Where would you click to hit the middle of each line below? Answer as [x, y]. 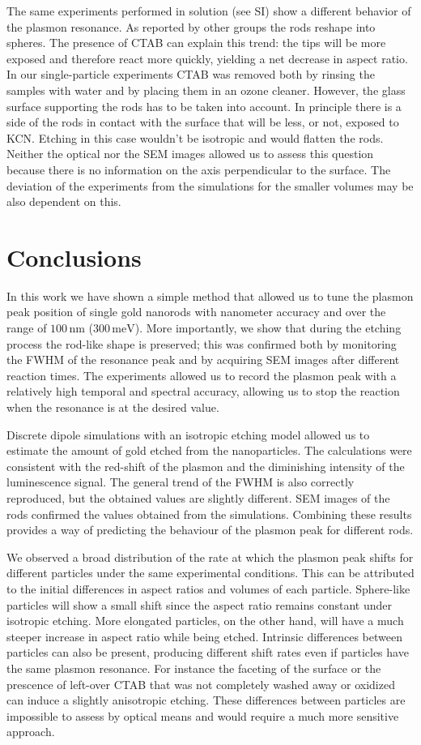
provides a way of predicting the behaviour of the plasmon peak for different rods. [210, 530]
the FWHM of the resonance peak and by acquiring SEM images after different [203, 360]
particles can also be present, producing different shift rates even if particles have [208, 652]
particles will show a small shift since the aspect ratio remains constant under [199, 604]
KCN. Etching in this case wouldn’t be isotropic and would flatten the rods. [195, 137]
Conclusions [74, 257]
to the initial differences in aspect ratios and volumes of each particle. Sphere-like [208, 588]
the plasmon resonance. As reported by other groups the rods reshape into [191, 26]
